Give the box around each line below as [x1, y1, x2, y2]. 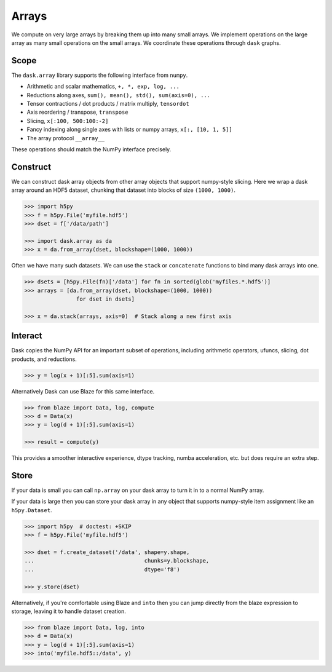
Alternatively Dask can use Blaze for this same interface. [11, 387, 155, 395]
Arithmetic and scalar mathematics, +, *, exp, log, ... [26, 83, 180, 90]
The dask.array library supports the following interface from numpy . [11, 71, 188, 79]
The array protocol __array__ [26, 134, 105, 141]
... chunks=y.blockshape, [24, 557, 210, 564]
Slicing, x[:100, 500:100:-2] [26, 117, 109, 124]
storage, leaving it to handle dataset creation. [11, 607, 126, 615]
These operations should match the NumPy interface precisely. [11, 145, 172, 153]
